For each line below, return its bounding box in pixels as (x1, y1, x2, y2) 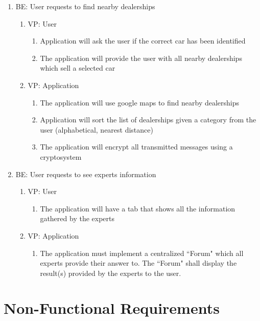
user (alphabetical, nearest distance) (40, 124, 153, 135)
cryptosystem (40, 151, 82, 162)
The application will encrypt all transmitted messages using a (40, 141, 233, 152)
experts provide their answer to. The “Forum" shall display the (40, 258, 237, 268)
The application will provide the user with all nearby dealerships (40, 52, 242, 63)
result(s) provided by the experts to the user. (40, 267, 181, 278)
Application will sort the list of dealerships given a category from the (40, 114, 256, 125)
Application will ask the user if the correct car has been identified (40, 35, 246, 46)
